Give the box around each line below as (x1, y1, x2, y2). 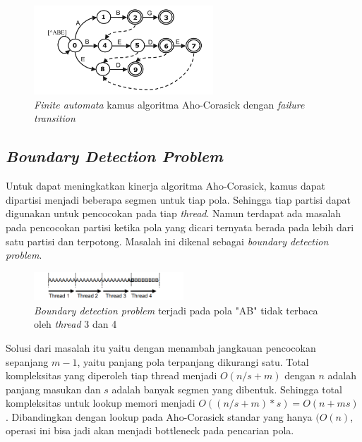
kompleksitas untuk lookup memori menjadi (6, 395, 195, 410)
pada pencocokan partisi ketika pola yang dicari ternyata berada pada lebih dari (6, 219, 354, 234)
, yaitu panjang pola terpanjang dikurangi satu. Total (77, 354, 309, 369)
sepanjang (6, 354, 49, 369)
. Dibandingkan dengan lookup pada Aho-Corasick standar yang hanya (6, 409, 313, 424)
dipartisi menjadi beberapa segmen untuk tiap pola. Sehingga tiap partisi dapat (6, 192, 351, 207)
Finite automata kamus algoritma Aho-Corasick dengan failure (34, 97, 305, 111)
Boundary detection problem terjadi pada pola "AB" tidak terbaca (34, 302, 318, 317)
